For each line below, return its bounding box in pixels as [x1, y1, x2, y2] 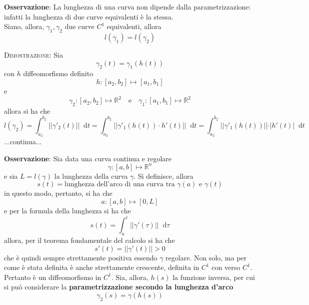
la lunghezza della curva [54, 170, 128, 181]
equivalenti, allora [106, 21, 161, 32]
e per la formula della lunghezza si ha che [4, 205, 131, 216]
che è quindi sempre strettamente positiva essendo [4, 252, 157, 262]
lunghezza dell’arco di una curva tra [64, 181, 175, 188]
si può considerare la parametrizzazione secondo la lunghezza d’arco [4, 281, 233, 292]
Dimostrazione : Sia [4, 49, 63, 60]
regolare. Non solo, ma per [165, 252, 247, 262]
